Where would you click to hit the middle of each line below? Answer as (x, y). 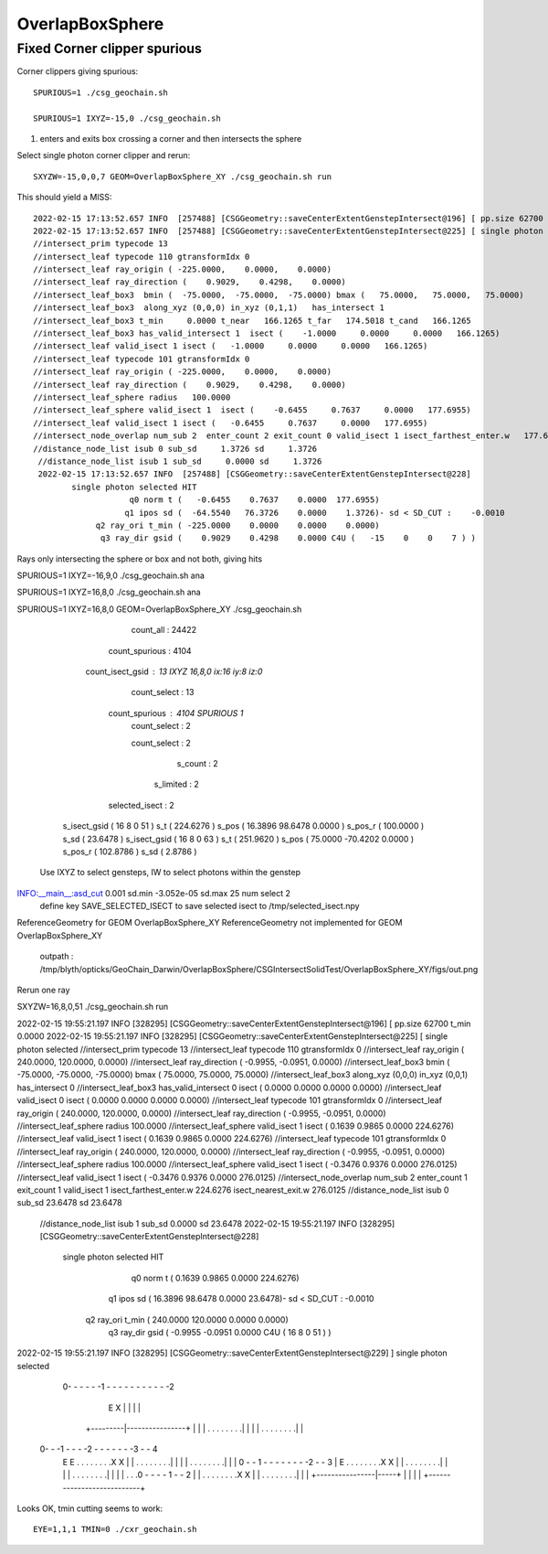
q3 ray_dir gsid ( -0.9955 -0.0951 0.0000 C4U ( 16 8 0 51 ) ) (220, 1333)
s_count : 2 (197, 763)
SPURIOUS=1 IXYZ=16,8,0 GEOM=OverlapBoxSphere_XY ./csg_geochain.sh (159, 609)
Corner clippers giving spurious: (78, 71)
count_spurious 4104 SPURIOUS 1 (176, 713)
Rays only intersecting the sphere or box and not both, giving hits (140, 559)
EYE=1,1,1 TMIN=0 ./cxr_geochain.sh (115, 1529)
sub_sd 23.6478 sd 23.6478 (69, 1203)
